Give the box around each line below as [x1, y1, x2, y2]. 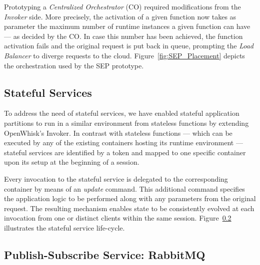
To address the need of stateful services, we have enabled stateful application [4, 108, 239, 118]
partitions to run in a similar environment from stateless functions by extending [4, 117, 249, 128]
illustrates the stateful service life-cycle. [4, 222, 125, 233]
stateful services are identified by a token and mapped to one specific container [4, 147, 246, 157]
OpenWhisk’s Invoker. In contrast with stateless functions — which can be [4, 127, 232, 138]
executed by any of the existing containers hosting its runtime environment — [4, 137, 243, 148]
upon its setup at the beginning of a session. [4, 157, 139, 167]
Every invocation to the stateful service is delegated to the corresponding [4, 173, 228, 184]
